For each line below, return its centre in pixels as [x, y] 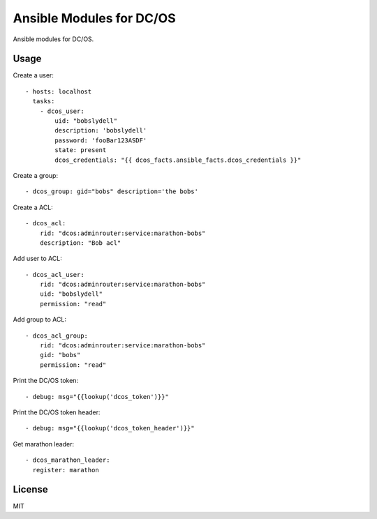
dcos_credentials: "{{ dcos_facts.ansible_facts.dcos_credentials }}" [178, 160]
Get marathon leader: [44, 444]
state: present [81, 150]
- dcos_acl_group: [57, 336]
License [30, 489]
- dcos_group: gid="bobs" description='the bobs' [112, 191]
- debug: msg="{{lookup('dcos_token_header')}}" [110, 428]
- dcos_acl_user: [55, 274]
